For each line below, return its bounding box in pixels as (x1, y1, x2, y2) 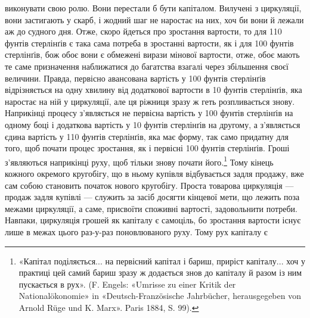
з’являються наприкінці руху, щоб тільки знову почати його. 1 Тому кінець (5, 154, 274, 168)
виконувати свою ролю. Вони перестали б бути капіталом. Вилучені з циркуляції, (5, 2, 302, 14)
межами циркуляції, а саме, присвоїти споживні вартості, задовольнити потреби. (5, 202, 298, 214)
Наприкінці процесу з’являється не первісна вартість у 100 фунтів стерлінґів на (5, 107, 293, 119)
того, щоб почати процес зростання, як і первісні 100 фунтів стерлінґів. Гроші (5, 142, 290, 154)
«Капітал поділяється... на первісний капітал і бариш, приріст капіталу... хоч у (18, 254, 305, 267)
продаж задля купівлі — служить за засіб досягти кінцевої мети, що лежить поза (5, 191, 300, 203)
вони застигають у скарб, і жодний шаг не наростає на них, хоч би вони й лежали (5, 13, 304, 26)
